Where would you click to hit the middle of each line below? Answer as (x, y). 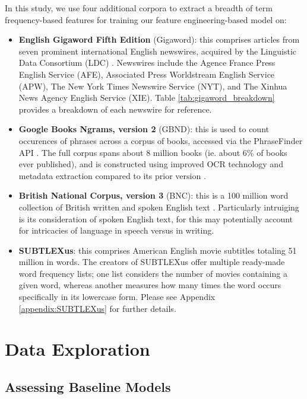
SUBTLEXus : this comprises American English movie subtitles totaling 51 (158, 250)
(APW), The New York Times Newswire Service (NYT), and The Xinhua (153, 86)
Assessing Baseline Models (88, 387)
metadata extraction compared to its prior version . (112, 175)
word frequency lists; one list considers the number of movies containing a (153, 273)
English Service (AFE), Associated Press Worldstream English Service (147, 74)
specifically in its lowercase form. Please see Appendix (117, 297)
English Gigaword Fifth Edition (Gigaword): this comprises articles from (159, 39)
